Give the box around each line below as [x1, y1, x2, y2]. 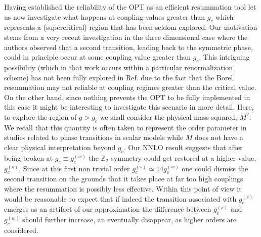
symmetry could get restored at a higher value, [111, 152, 256, 163]
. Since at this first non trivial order [19, 163, 130, 173]
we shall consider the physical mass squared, [100, 111, 237, 122]
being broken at [4, 152, 53, 163]
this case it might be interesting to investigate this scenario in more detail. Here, [4, 102, 254, 112]
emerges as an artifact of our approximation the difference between [4, 204, 211, 214]
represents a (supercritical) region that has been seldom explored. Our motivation [4, 22, 257, 32]
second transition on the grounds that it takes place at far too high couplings [4, 173, 243, 184]
